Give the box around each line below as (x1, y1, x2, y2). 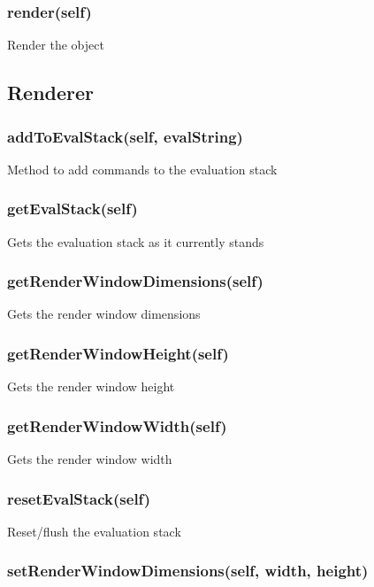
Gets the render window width (7, 450, 172, 468)
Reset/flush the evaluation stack (7, 521, 181, 540)
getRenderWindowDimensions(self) (7, 270, 263, 292)
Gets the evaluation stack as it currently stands (7, 232, 264, 251)
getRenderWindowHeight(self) (7, 342, 229, 364)
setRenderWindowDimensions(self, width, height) (7, 560, 369, 582)
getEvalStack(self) (7, 197, 138, 220)
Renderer (7, 79, 95, 106)
